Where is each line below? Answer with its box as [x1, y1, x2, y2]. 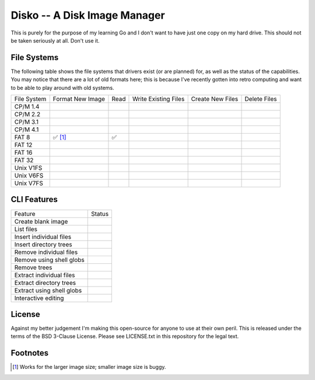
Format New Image [52, 95, 105, 103]
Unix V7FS [14, 179, 44, 187]
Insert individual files [14, 232, 72, 240]
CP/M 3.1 [14, 118, 39, 126]
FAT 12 [14, 141, 33, 149]
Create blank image [14, 217, 68, 225]
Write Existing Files [132, 95, 185, 103]
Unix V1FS [14, 164, 43, 172]
